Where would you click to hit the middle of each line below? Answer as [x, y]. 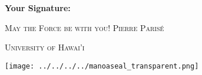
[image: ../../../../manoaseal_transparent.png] [102, 66]
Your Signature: [38, 8]
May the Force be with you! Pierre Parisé [85, 27]
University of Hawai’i [45, 47]
